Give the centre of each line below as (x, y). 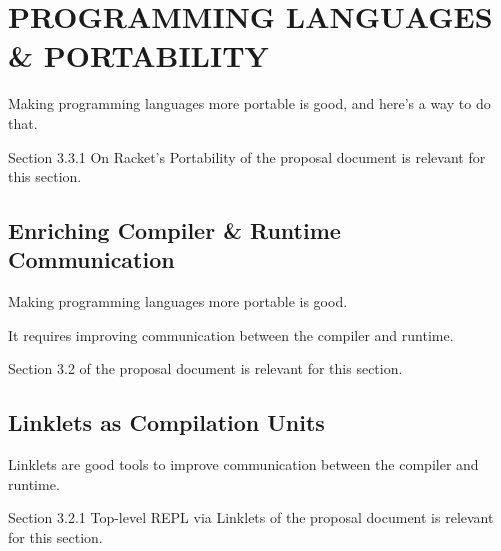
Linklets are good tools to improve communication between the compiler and (243, 464)
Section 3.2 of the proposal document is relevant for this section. (205, 368)
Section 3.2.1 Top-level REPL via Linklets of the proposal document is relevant (251, 517)
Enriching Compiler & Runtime (174, 230)
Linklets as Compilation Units (166, 422)
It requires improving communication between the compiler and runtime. (231, 334)
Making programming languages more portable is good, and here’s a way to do (249, 103)
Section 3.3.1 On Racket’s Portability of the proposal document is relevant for (247, 156)
